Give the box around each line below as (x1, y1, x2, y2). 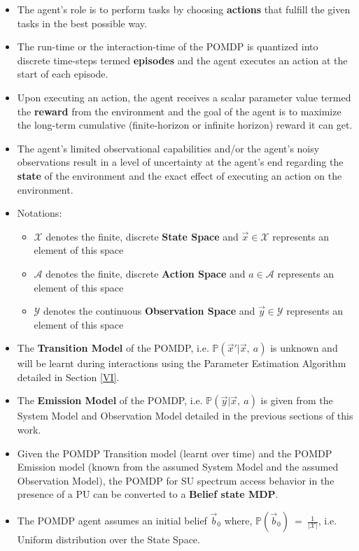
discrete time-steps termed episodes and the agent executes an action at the (17, 52, 348, 67)
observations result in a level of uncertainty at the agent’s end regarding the (17, 155, 344, 169)
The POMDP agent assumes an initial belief (17, 513, 207, 528)
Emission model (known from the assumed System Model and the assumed (17, 459, 339, 474)
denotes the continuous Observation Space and (43, 303, 255, 318)
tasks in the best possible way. (17, 15, 147, 30)
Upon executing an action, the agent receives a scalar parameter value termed (17, 90, 351, 104)
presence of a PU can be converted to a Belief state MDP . (17, 487, 279, 501)
